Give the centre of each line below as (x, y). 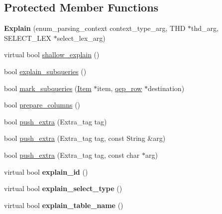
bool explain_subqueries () (45, 71)
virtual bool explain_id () (46, 171)
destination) (166, 88)
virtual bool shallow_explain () (52, 54)
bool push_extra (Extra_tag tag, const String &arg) (85, 138)
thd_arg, (205, 28)
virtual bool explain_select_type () (63, 188)
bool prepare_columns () (42, 105)
